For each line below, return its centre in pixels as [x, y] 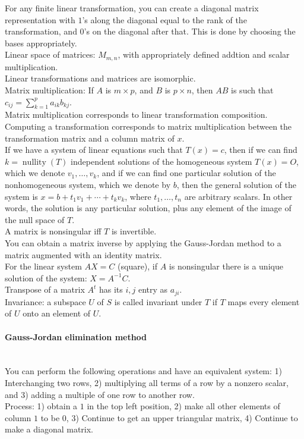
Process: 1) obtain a [41, 406]
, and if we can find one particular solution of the [186, 173]
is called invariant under [158, 301]
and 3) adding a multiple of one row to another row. [100, 394]
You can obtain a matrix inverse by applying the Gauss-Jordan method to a [143, 242]
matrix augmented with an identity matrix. [83, 254]
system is [21, 196]
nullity [34, 162]
